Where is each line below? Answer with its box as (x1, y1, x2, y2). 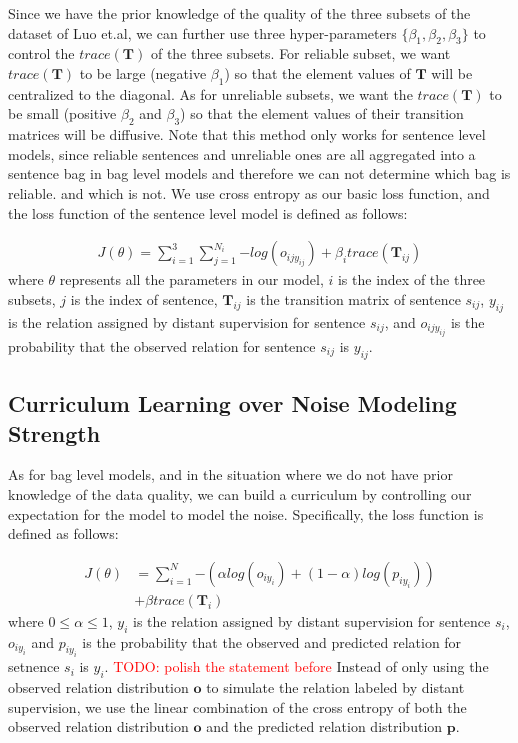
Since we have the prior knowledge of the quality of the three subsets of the (8, 3, 471, 23)
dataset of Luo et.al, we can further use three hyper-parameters (8, 22, 397, 43)
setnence (8, 656, 60, 677)
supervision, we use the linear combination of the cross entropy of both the (8, 696, 467, 717)
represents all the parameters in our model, (59, 269, 324, 290)
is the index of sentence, (70, 288, 218, 309)
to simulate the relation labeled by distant (206, 677, 465, 698)
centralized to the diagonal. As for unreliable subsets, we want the (8, 83, 413, 104)
